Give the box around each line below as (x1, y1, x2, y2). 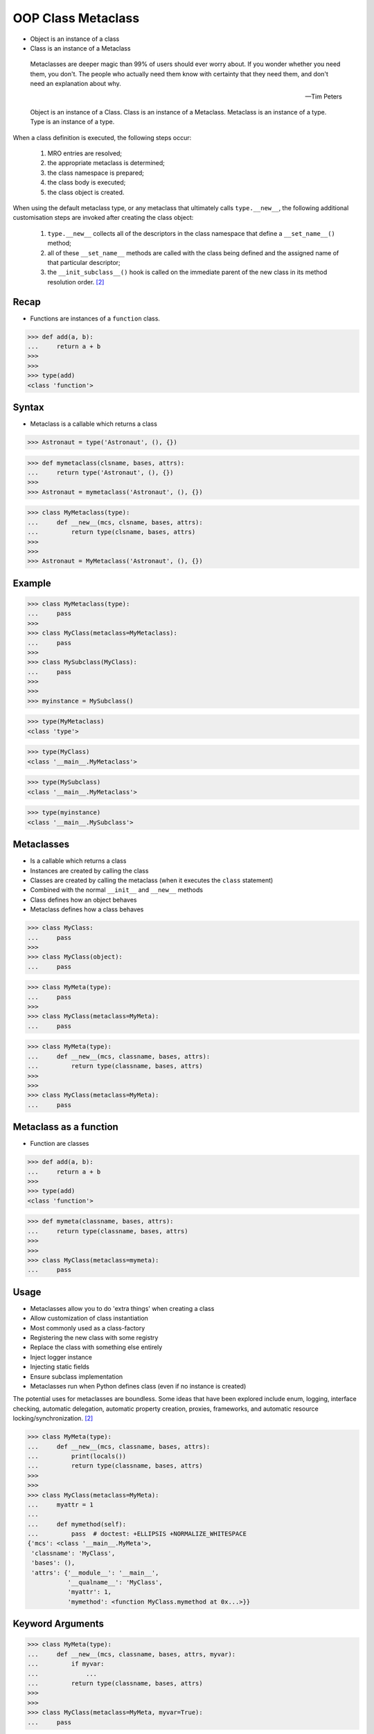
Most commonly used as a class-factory (30, 1323, 145, 1332)
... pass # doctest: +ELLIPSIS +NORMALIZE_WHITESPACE (27, 1530, 247, 1538)
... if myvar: (27, 1660, 105, 1668)
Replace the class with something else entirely (30, 1343, 163, 1352)
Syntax (12, 402, 44, 413)
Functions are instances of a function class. (30, 314, 161, 323)
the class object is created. (47, 188, 125, 196)
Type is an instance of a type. (30, 118, 115, 126)
